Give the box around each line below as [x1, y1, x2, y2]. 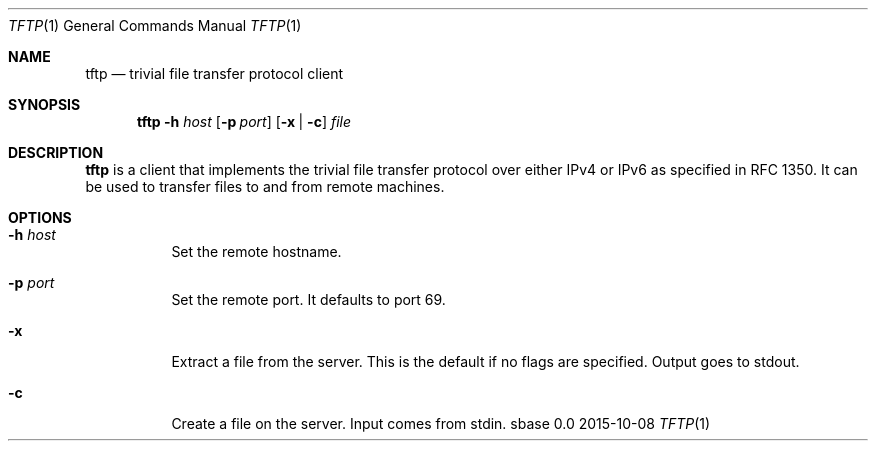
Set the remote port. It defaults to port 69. [171, 291, 446, 308]
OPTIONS [8, 209, 72, 226]
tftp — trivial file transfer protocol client [85, 65, 344, 82]
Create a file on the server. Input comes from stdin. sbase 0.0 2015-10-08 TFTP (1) [171, 415, 711, 432]
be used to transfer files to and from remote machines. [85, 178, 445, 195]
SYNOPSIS [8, 96, 81, 113]
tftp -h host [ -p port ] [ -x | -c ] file [137, 113, 351, 130]
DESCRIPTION [8, 144, 104, 161]
